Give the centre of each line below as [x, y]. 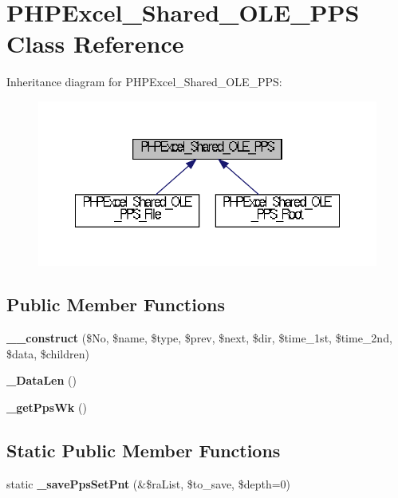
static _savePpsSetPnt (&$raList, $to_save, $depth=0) [149, 483]
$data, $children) [48, 353]
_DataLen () [41, 380]
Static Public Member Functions [144, 450]
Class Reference [95, 43]
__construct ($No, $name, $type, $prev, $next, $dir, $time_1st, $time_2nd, [199, 338]
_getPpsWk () [47, 407]
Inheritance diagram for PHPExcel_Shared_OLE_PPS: [144, 82]
